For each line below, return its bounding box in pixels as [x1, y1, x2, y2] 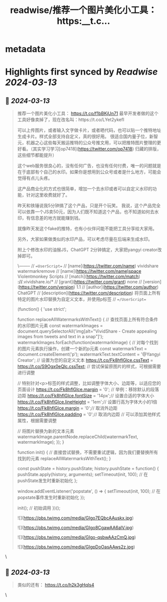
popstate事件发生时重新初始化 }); [17, 494, 85, 500]
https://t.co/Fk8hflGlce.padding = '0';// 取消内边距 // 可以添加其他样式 [17, 411, 161, 417]
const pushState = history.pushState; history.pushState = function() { [17, 466, 159, 472]
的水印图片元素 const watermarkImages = [17, 323, 103, 329]
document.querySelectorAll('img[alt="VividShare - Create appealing [17, 328, 158, 334]
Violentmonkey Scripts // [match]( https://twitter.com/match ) [17, 273, 141, 279]
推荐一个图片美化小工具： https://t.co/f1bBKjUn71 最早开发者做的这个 [17, 111, 159, 117]
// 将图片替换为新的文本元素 [17, 428, 75, 434]
